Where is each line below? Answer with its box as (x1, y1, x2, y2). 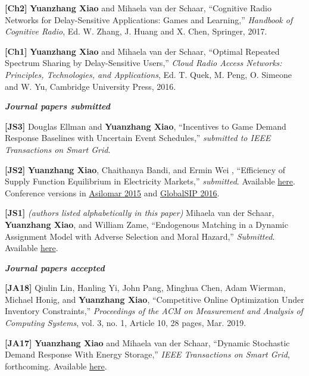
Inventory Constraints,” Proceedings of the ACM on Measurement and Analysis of (5, 305, 303, 317)
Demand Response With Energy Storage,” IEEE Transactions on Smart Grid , (5, 348, 290, 361)
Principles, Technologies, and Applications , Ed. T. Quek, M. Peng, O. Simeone (5, 68, 292, 80)
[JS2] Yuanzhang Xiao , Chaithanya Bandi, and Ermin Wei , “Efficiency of (5, 163, 286, 176)
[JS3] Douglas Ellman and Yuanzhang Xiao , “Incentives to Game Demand (5, 120, 286, 132)
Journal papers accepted (5, 261, 105, 274)
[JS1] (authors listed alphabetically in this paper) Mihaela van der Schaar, (5, 206, 274, 219)
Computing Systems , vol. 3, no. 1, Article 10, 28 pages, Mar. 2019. (5, 317, 246, 329)
